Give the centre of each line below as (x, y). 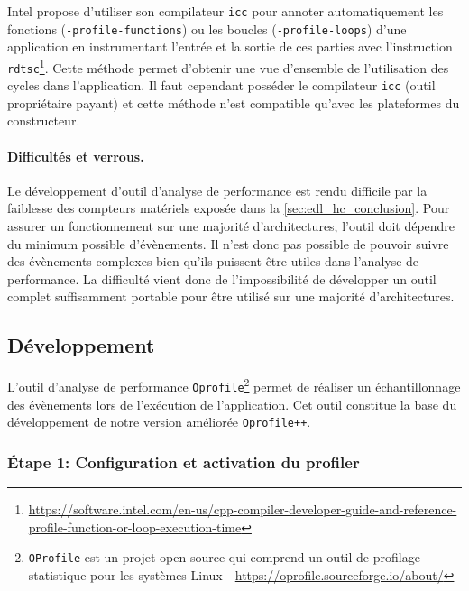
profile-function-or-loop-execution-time (135, 526)
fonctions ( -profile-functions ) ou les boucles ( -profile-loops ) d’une (207, 28)
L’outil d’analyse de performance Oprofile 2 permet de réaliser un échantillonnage (234, 385)
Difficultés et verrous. (76, 156)
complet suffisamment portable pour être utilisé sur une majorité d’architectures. (231, 296)
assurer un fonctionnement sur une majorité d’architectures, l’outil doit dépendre (231, 226)
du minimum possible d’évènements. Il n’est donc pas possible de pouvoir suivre (228, 243)
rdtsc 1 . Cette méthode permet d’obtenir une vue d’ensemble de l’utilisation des (228, 66)
